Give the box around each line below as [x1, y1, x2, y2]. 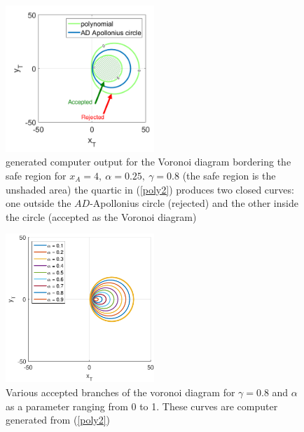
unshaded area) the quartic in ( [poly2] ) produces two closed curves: [6, 182, 294, 196]
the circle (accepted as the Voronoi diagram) [6, 209, 197, 224]
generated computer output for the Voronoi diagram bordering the [6, 154, 291, 169]
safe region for [6, 168, 67, 182]
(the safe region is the [182, 168, 276, 182]
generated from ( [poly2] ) [6, 412, 111, 427]
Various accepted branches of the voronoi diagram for [6, 384, 235, 399]
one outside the [6, 196, 71, 210]
